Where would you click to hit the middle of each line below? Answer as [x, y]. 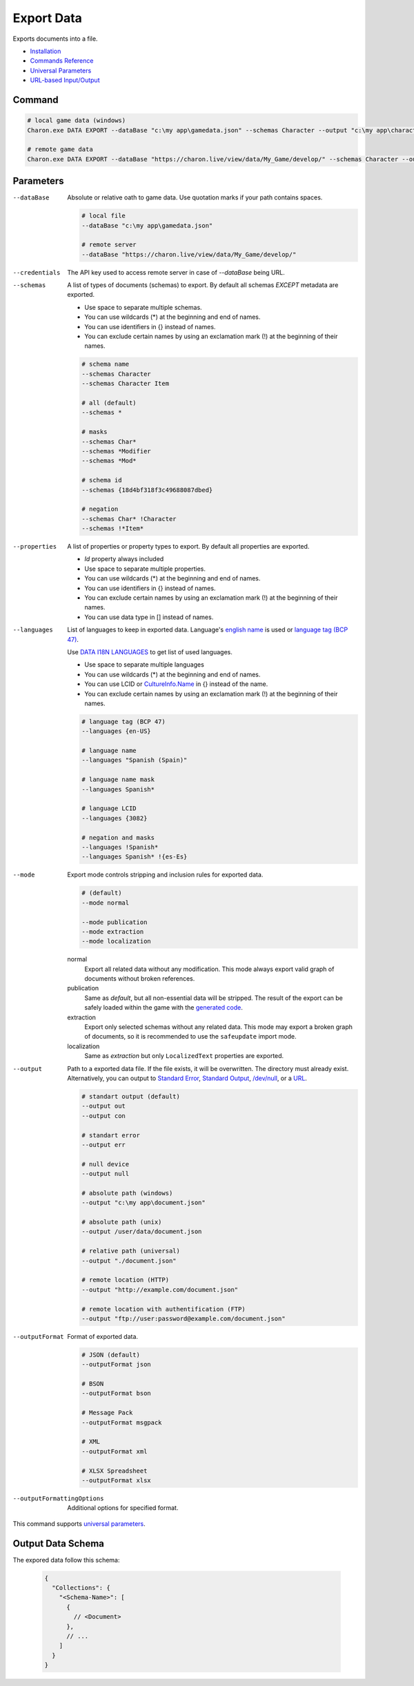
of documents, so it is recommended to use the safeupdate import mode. [190, 1037]
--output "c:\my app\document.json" [144, 1203]
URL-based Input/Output [65, 80]
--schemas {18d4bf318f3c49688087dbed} [147, 490]
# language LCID [109, 808]
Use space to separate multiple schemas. [144, 307]
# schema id [102, 480]
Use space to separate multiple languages [145, 665]
